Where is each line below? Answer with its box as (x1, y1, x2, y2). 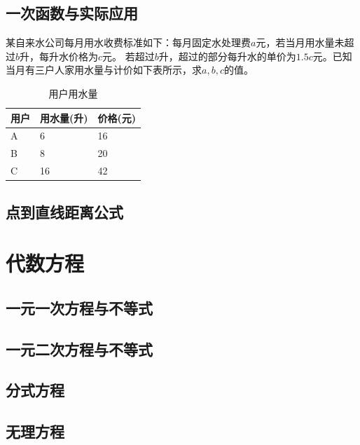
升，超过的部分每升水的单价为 (158, 48, 296, 63)
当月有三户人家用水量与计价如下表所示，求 (6, 62, 202, 77)
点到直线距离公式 (6, 200, 123, 222)
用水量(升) (40, 110, 88, 125)
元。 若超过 (102, 48, 155, 63)
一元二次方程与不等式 (6, 338, 153, 360)
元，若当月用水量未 (256, 35, 345, 50)
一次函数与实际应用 (6, 2, 138, 24)
